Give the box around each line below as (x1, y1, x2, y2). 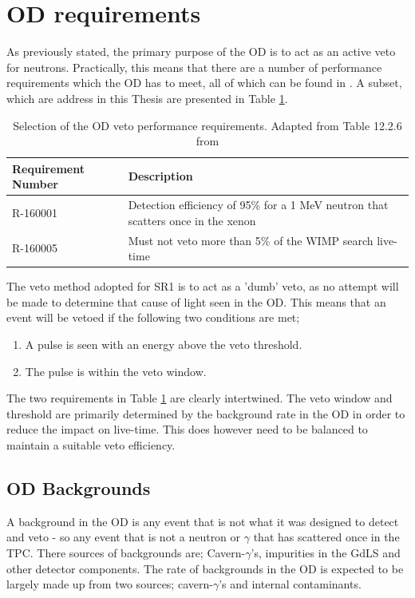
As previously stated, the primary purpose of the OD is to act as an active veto (6, 43, 396, 60)
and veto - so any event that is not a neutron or (6, 529, 241, 545)
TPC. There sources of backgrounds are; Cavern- (6, 544, 246, 560)
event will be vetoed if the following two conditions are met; (6, 309, 300, 326)
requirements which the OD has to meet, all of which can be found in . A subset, (6, 74, 402, 91)
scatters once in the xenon (128, 212, 256, 228)
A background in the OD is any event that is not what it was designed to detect (6, 513, 399, 529)
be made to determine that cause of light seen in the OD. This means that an (6, 293, 386, 310)
